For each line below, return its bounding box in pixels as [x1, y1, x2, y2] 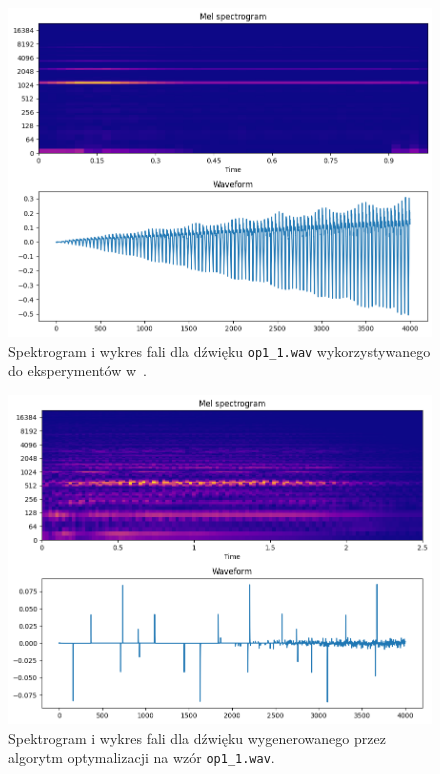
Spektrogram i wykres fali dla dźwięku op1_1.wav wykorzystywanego [8, 340, 431, 361]
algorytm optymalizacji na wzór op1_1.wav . [8, 747, 275, 768]
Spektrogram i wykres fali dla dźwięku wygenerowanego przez [8, 727, 386, 748]
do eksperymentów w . [8, 360, 147, 381]
